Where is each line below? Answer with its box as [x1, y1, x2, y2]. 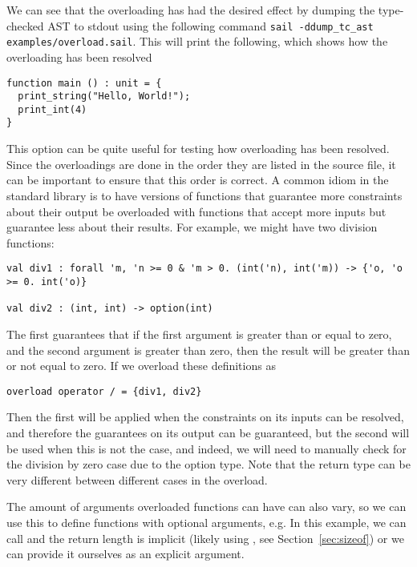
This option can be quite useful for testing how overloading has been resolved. [6, 140, 390, 157]
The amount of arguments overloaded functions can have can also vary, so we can [6, 498, 407, 515]
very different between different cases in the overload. [6, 471, 268, 488]
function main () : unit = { [6, 77, 162, 89]
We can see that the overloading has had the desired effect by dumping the [6, 2, 375, 18]
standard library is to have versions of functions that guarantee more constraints [6, 187, 403, 203]
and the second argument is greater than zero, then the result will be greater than [6, 341, 410, 358]
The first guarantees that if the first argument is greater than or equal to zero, [6, 325, 392, 342]
